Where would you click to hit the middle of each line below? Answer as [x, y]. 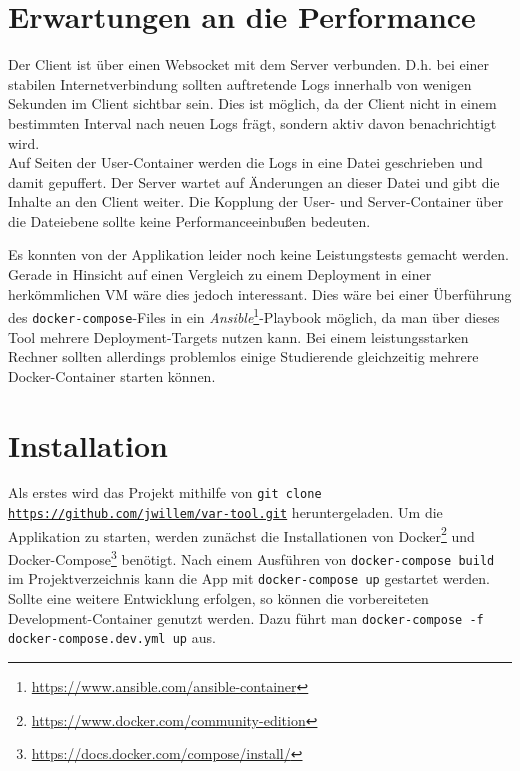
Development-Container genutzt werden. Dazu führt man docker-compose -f [246, 617]
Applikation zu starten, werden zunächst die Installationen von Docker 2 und [241, 534]
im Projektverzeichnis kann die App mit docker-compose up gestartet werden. [249, 578]
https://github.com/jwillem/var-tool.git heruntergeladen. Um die [225, 512]
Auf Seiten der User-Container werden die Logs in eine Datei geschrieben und [245, 162]
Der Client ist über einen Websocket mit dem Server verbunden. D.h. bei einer [249, 64]
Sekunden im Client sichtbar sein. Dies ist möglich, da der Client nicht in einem [252, 103]
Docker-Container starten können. [112, 375]
